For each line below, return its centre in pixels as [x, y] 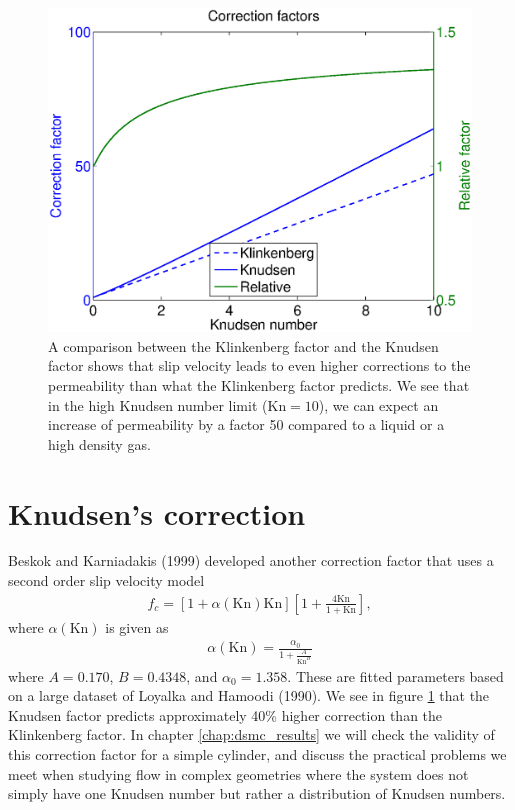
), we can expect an [378, 404]
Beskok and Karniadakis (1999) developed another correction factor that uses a [251, 560]
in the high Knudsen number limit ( [158, 404]
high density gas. [99, 443]
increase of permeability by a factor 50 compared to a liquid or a [246, 424]
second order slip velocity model [106, 580]
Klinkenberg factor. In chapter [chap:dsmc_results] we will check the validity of [251, 734]
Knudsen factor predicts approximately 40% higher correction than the [225, 714]
